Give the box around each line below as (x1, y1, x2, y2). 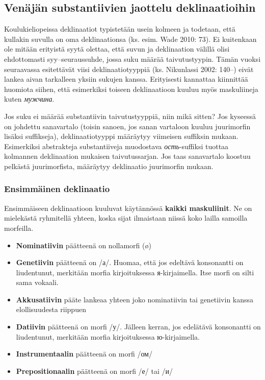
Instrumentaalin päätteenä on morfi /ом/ (16, 348, 152, 359)
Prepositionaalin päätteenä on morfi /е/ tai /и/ (16, 365, 173, 376)
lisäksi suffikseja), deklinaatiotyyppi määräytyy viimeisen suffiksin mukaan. (4, 131, 238, 141)
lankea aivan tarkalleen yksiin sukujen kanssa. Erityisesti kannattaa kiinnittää (4, 74, 248, 84)
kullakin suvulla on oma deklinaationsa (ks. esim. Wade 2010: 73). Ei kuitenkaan (4, 33, 257, 44)
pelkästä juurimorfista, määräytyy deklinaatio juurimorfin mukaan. (4, 160, 214, 171)
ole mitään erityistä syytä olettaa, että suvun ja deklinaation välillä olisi (4, 43, 230, 54)
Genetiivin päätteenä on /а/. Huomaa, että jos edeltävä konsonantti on (16, 257, 244, 268)
